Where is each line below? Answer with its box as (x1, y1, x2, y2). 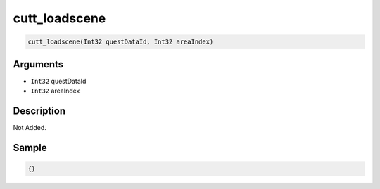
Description (13, 105, 66, 117)
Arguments (13, 58, 64, 70)
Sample (13, 141, 47, 154)
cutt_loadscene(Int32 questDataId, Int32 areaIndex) (27, 38, 214, 46)
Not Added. (13, 123, 47, 131)
